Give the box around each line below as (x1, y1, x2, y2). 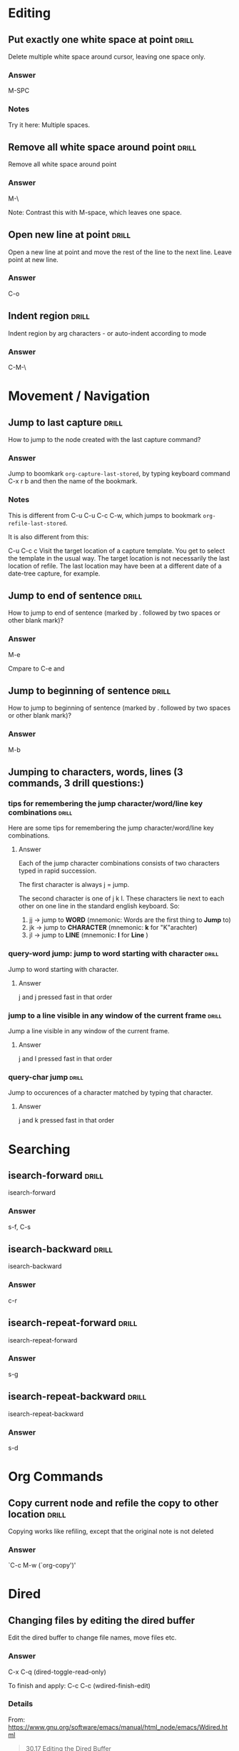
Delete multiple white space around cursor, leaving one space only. (8, 52, 205, 61)
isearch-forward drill (8, 1169, 104, 1181)
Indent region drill (8, 310, 90, 322)
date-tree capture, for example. (8, 569, 101, 578)
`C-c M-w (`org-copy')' (8, 1561, 76, 1570)
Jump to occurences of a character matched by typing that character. (8, 1088, 213, 1097)
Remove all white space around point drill (8, 141, 197, 153)
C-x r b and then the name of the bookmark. (8, 477, 138, 486)
